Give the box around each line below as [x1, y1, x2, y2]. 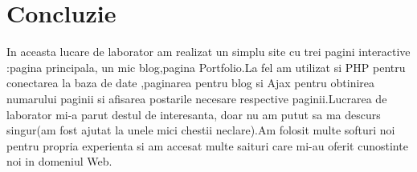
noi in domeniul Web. [6, 153, 112, 170]
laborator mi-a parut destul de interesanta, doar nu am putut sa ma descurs [6, 106, 381, 122]
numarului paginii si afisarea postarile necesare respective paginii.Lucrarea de [6, 90, 387, 106]
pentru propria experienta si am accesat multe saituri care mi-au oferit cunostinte [6, 137, 408, 154]
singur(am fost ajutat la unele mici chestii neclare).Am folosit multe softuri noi [6, 122, 395, 138]
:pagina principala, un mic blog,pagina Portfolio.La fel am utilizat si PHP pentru [6, 58, 406, 75]
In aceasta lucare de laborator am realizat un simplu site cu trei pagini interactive [6, 43, 411, 60]
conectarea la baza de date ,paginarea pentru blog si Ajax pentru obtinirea [6, 74, 375, 91]
